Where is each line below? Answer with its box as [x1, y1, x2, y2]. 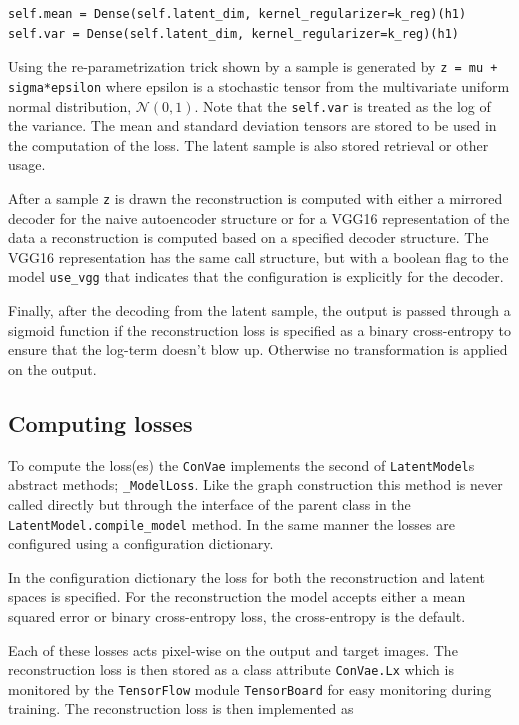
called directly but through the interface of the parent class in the [8, 493, 411, 514]
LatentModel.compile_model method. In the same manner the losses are [8, 513, 455, 534]
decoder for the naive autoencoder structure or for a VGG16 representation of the [8, 207, 510, 228]
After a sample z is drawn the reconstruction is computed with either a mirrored [8, 187, 503, 208]
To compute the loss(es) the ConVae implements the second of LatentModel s [8, 454, 475, 475]
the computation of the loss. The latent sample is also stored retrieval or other [8, 134, 489, 155]
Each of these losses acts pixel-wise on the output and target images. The [8, 639, 458, 660]
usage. [8, 154, 46, 175]
